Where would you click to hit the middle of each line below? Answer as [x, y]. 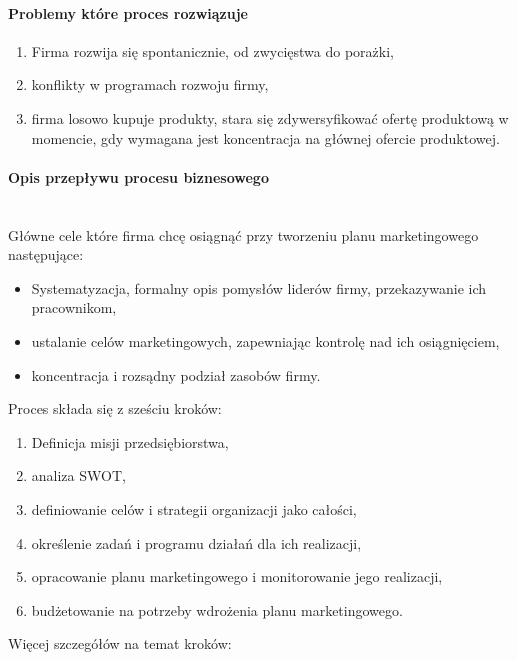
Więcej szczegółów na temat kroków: [120, 643]
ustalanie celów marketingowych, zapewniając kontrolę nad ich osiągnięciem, [265, 340]
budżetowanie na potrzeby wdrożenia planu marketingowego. [217, 609]
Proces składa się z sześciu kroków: [115, 408]
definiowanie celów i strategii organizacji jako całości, [194, 508]
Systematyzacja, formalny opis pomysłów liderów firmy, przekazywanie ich [259, 287]
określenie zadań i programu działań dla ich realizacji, [196, 542]
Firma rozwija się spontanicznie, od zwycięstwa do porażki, [212, 50]
